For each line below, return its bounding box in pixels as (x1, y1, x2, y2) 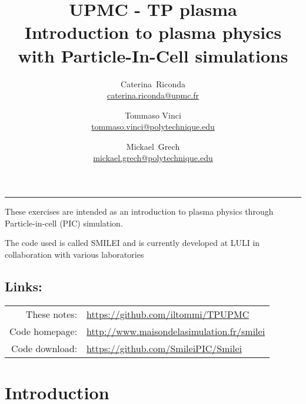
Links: (5, 277, 42, 295)
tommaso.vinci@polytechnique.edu (91, 120, 215, 133)
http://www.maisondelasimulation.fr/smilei (87, 324, 265, 338)
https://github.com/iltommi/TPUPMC (87, 307, 250, 321)
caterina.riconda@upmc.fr (107, 89, 199, 101)
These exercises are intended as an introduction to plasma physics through (5, 205, 274, 218)
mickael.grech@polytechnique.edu (93, 152, 213, 164)
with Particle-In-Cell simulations (18, 43, 288, 67)
